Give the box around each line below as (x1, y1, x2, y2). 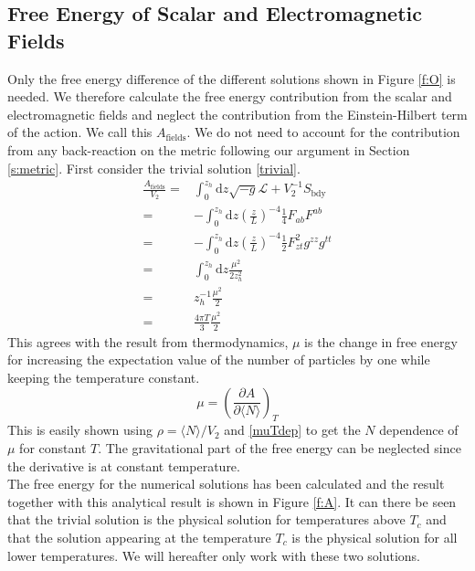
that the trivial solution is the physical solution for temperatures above (7, 510, 406, 529)
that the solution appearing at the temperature (7, 527, 271, 546)
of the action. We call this (7, 122, 153, 142)
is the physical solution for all (291, 527, 458, 546)
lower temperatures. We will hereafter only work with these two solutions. (7, 545, 421, 565)
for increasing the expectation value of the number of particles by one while (7, 350, 430, 369)
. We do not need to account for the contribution (186, 122, 460, 142)
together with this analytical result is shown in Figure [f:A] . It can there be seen (7, 492, 457, 511)
